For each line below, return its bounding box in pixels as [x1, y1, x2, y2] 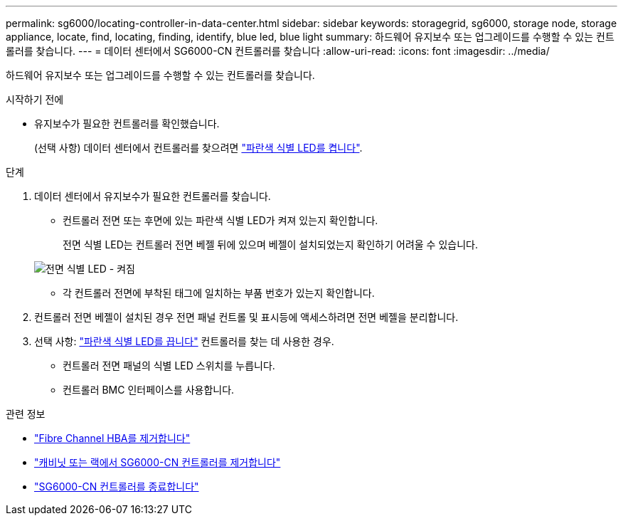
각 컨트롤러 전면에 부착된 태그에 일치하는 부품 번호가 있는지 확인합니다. [63, 287, 375, 299]
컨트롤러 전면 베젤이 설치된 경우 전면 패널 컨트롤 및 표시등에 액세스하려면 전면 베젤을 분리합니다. [34, 311, 459, 323]
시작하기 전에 [6, 93, 64, 105]
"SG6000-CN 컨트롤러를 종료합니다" [34, 480, 199, 493]
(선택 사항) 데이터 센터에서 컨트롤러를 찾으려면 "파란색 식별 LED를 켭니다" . [34, 142, 363, 154]
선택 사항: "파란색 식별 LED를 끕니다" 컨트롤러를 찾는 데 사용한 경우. [34, 335, 334, 347]
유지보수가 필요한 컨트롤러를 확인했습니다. [34, 117, 220, 130]
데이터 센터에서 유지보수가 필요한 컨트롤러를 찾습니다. [34, 190, 271, 202]
